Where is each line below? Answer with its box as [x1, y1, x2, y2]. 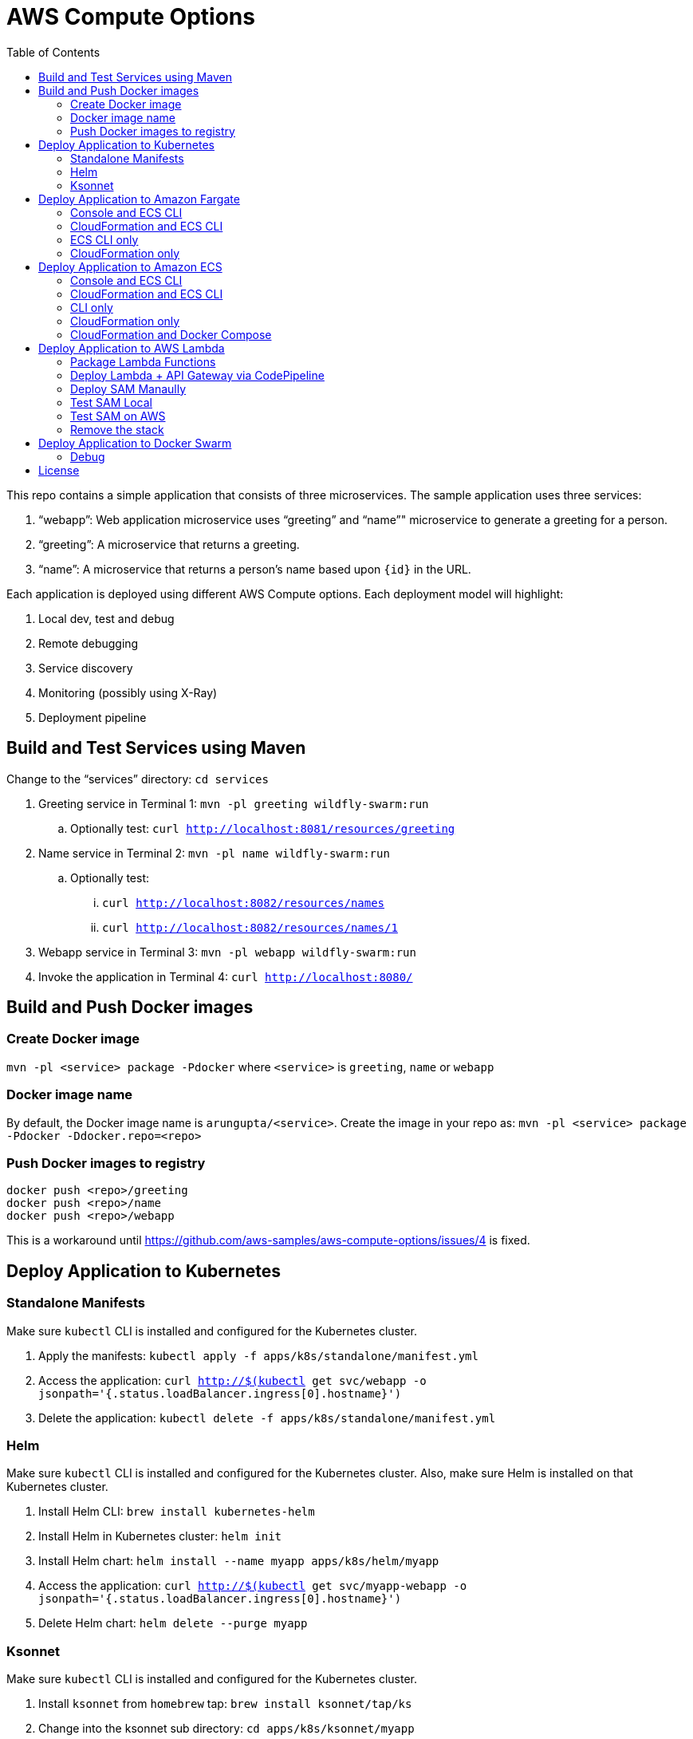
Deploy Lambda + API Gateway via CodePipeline [70, 368, 325, 382]
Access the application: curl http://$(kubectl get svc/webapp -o [38, 1373, 427, 1387]
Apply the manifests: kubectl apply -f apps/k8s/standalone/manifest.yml [38, 1348, 478, 1362]
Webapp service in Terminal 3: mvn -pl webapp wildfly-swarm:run [38, 944, 416, 959]
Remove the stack [70, 422, 164, 436]
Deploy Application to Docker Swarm [38, 436, 232, 450]
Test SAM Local [70, 395, 152, 409]
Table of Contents [6, 45, 100, 59]
